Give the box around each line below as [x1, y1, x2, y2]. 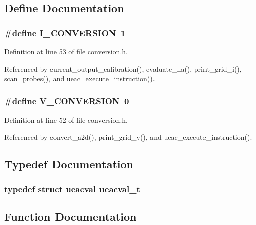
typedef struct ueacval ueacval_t [4, 182, 140, 195]
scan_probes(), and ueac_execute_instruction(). [4, 73, 155, 84]
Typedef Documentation [4, 156, 133, 172]
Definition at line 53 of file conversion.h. [4, 46, 128, 57]
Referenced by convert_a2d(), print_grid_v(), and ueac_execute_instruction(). [4, 131, 252, 142]
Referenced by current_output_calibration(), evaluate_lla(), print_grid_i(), [4, 63, 242, 74]
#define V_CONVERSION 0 [4, 94, 129, 107]
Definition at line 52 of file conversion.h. [4, 115, 128, 125]
